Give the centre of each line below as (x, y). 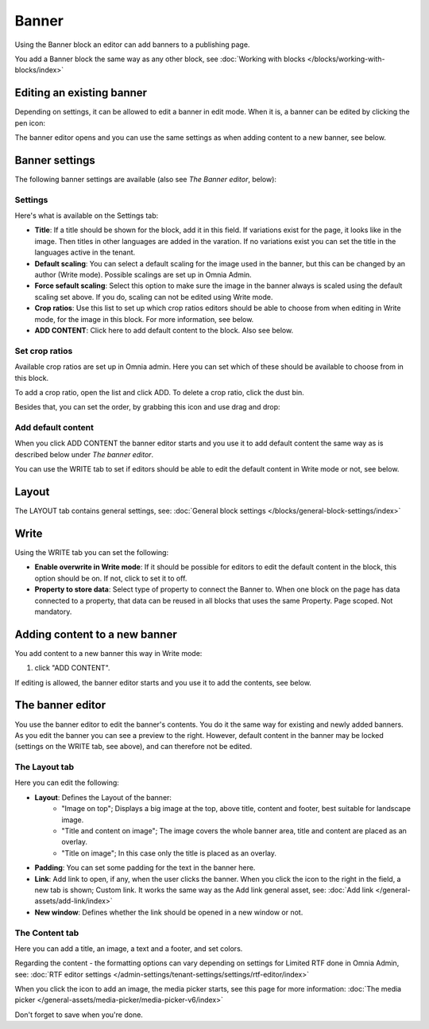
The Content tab (47, 933)
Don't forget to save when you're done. (79, 1015)
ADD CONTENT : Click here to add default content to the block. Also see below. (164, 330)
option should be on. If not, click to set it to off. (111, 578)
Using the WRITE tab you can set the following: (92, 553)
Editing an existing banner (81, 93)
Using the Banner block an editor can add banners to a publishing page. (132, 45)
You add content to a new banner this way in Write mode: (108, 653)
